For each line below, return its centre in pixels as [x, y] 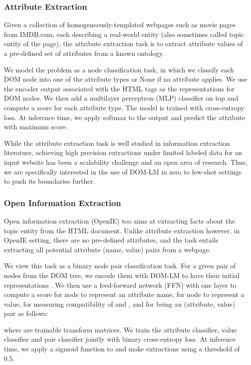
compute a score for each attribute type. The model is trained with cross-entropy [124, 107]
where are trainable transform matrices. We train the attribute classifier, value [120, 329]
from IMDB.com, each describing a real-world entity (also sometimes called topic [124, 34]
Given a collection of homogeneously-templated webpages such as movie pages [120, 25]
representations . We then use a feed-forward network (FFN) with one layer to [120, 285]
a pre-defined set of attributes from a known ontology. [84, 53]
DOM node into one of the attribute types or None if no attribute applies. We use [126, 79]
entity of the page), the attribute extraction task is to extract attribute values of [124, 43]
